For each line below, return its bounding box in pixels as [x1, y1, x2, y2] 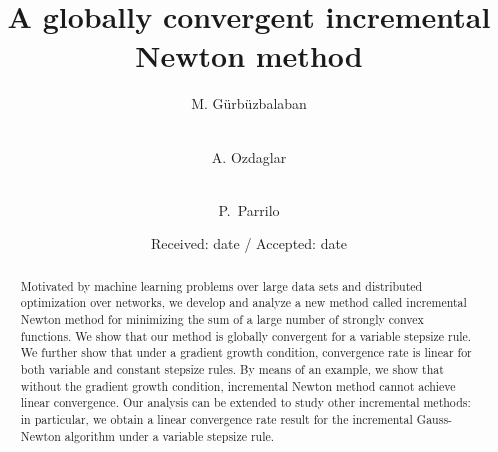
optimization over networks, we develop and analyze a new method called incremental [20, 294, 467, 311]
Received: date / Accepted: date [150, 233, 348, 254]
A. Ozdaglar [211, 146, 287, 167]
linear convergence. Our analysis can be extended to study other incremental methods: [20, 394, 471, 411]
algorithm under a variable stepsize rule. [64, 427, 275, 444]
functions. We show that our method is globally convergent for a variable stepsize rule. [20, 327, 472, 344]
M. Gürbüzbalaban [191, 93, 307, 114]
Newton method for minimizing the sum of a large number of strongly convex [20, 310, 424, 327]
